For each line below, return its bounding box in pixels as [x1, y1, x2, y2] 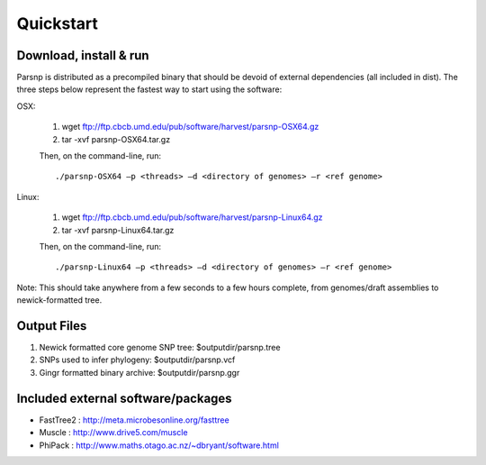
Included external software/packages [16, 390, 233, 406]
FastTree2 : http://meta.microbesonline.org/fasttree [39, 415, 229, 425]
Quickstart [16, 14, 99, 33]
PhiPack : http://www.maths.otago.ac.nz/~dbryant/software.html [39, 440, 279, 451]
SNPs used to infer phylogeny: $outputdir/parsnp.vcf [39, 354, 236, 365]
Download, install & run [16, 48, 149, 63]
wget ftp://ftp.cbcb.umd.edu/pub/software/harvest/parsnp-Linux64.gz [61, 212, 323, 223]
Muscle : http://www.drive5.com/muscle [39, 427, 188, 438]
